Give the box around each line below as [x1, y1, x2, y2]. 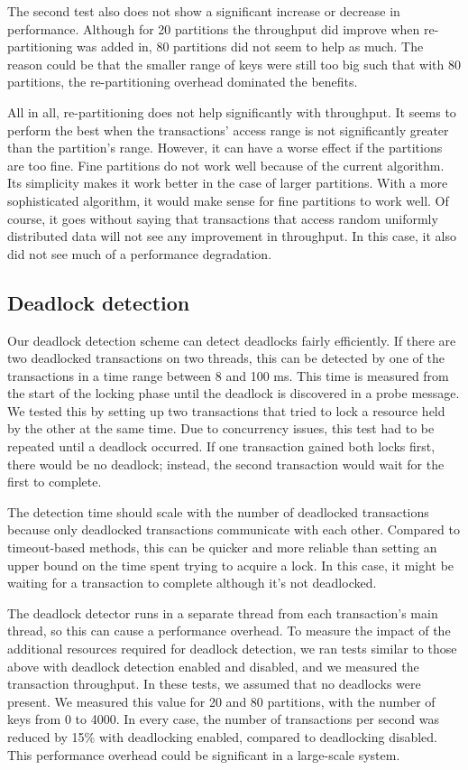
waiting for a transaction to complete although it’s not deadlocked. [7, 573, 377, 592]
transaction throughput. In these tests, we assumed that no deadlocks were [7, 674, 421, 693]
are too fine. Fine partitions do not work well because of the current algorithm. [7, 155, 445, 174]
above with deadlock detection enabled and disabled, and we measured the [7, 656, 419, 675]
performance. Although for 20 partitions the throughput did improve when [7, 19, 420, 38]
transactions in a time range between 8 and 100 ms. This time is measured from [7, 366, 449, 385]
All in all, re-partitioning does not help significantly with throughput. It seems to [7, 102, 456, 121]
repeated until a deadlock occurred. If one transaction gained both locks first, [7, 437, 436, 456]
